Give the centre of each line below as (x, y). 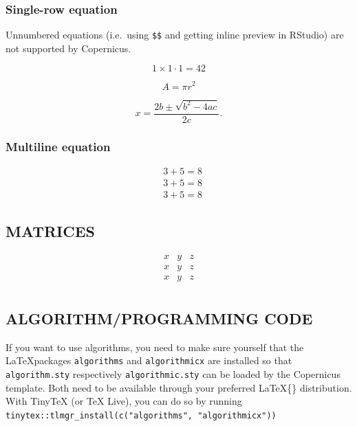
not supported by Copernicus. (68, 48)
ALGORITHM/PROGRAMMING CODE (159, 318)
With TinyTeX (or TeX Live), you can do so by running (124, 401)
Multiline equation (58, 146)
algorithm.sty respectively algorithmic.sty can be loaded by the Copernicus (173, 373)
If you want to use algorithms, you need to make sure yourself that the (155, 347)
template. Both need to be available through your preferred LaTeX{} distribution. (179, 387)
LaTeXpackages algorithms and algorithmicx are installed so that (149, 360)
